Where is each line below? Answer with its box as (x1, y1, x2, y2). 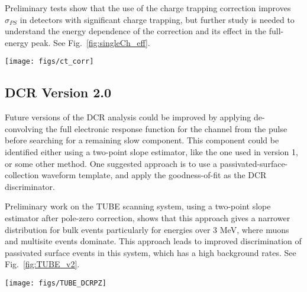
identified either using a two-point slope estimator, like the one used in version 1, (5, 146, 298, 158)
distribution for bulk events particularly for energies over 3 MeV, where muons (5, 223, 289, 235)
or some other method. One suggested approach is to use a (5, 157, 218, 169)
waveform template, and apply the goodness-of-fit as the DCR (41, 169, 267, 181)
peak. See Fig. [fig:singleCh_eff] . (31, 36, 150, 48)
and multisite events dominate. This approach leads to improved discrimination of (5, 235, 302, 247)
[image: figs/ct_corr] (5, 57, 94, 66)
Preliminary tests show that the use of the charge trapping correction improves (5, 2, 291, 14)
